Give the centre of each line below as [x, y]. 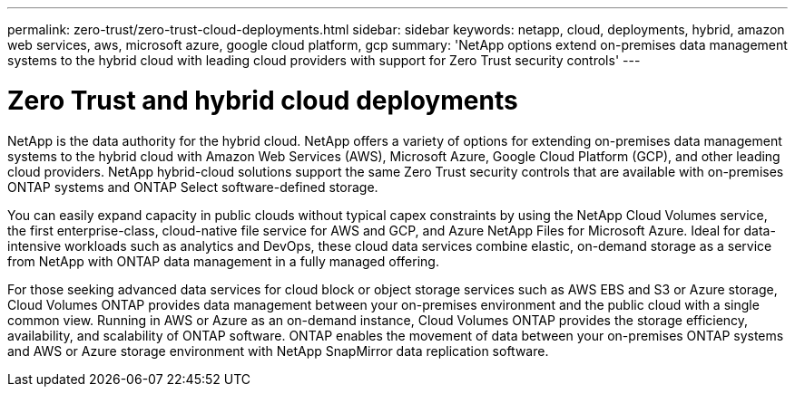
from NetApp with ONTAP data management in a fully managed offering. [223, 261]
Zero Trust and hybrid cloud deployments [263, 100]
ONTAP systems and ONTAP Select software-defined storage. [193, 187]
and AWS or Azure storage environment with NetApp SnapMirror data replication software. [278, 351]
